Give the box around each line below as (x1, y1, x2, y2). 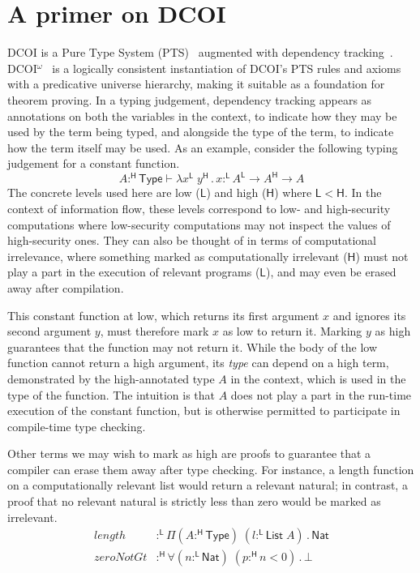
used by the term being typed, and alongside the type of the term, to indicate (7, 123, 394, 140)
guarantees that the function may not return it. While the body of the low (7, 338, 378, 355)
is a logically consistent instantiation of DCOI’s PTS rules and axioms (52, 59, 401, 76)
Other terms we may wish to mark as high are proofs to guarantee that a (7, 445, 371, 462)
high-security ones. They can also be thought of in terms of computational (7, 232, 376, 249)
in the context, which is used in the (230, 370, 406, 387)
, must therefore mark (100, 323, 209, 340)
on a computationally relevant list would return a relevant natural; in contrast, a (7, 477, 408, 494)
